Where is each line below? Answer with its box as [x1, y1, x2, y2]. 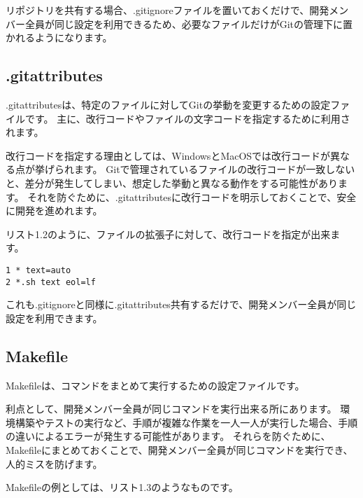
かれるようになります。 [6, 30, 113, 45]
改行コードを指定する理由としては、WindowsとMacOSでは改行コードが [6, 148, 331, 162]
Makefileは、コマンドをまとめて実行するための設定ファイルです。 [6, 378, 305, 392]
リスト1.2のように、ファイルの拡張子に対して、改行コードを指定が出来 [6, 226, 331, 241]
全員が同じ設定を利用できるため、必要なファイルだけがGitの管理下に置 [24, 16, 353, 31]
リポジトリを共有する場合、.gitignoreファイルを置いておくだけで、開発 [6, 3, 329, 17]
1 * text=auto [6, 265, 71, 275]
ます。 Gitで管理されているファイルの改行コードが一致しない [73, 162, 355, 177]
